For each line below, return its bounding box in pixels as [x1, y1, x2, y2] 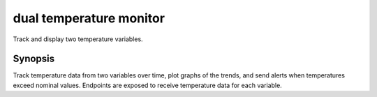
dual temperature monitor [13, 10, 165, 26]
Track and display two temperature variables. [13, 35, 143, 43]
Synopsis [13, 53, 55, 65]
